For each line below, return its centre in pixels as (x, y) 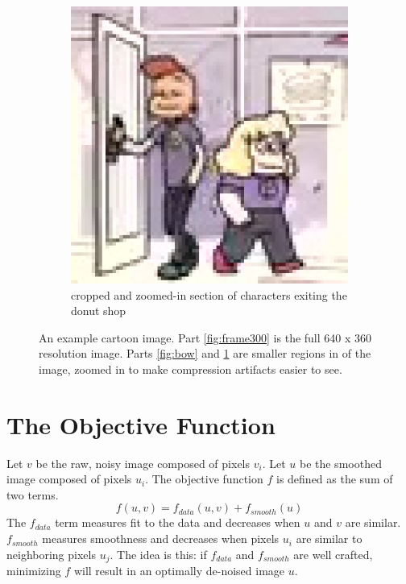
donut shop (99, 311)
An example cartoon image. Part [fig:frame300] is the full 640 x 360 (205, 337)
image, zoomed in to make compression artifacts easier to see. (191, 369)
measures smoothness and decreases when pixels (161, 538)
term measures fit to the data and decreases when (178, 522)
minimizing (34, 571)
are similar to (329, 538)
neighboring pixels (51, 554)
